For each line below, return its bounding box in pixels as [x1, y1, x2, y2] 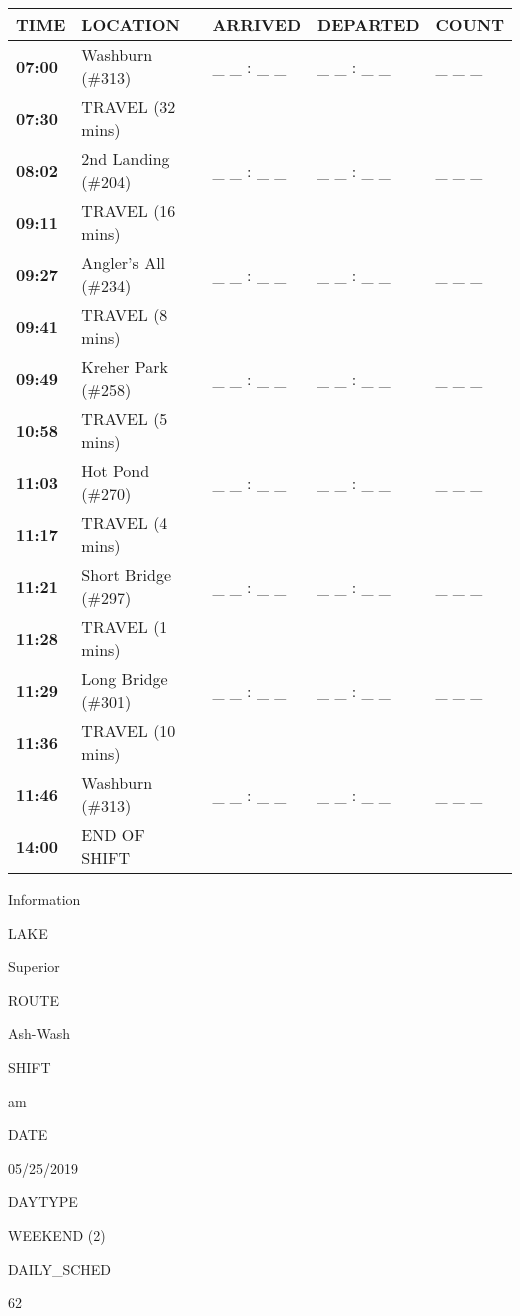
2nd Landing [81, 147, 170, 170]
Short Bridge [81, 563, 172, 586]
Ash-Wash [8, 1023, 70, 1044]
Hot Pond [81, 459, 150, 482]
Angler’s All [81, 251, 166, 274]
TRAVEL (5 [81, 407, 168, 430]
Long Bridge [81, 667, 168, 690]
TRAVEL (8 [81, 303, 168, 326]
